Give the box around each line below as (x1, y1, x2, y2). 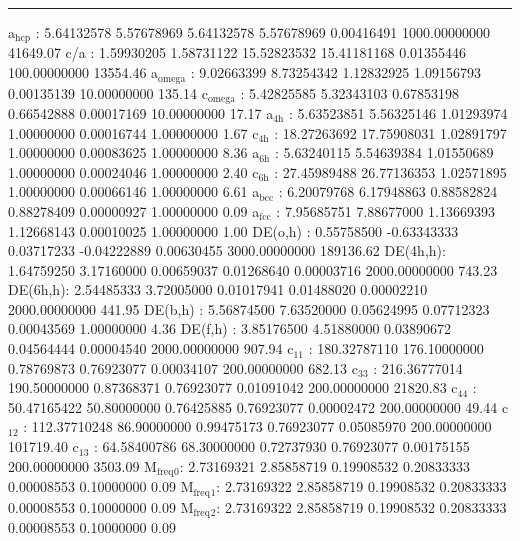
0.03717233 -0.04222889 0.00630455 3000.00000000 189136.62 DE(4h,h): (8, 240, 446, 261)
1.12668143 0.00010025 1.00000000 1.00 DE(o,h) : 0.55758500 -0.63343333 (8, 220, 459, 241)
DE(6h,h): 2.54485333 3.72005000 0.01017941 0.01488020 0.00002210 (8, 279, 428, 300)
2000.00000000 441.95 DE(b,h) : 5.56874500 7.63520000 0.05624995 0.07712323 (8, 298, 490, 319)
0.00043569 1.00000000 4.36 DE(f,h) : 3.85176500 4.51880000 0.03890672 (8, 318, 451, 339)
